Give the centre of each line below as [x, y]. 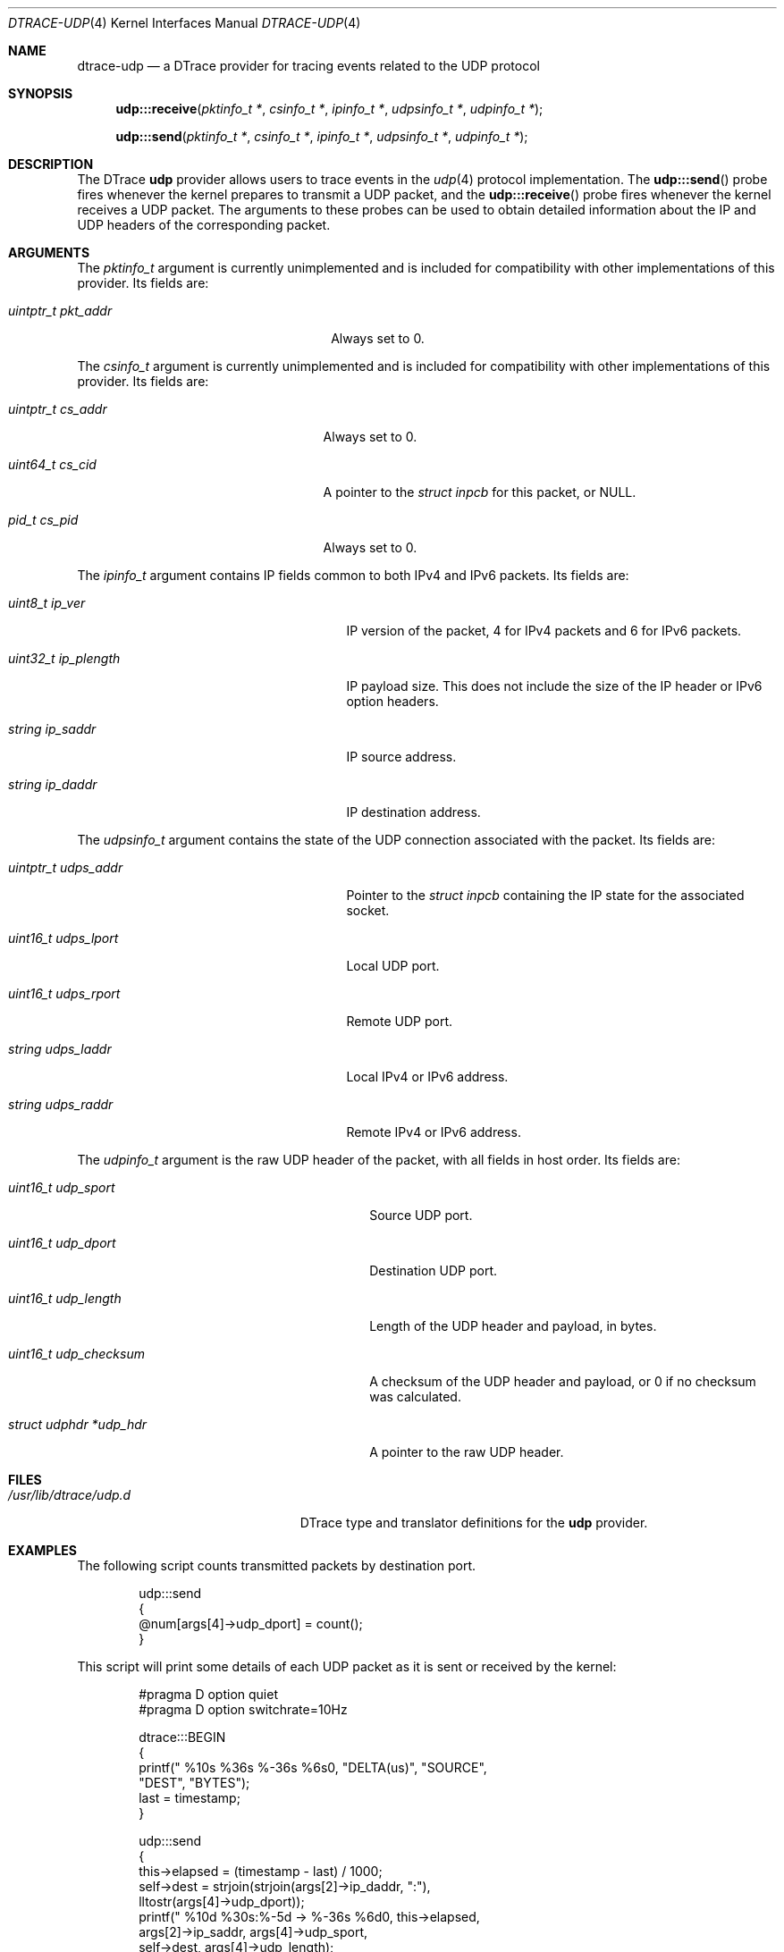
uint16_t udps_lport [63, 938]
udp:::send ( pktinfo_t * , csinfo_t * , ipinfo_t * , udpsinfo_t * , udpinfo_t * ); [322, 136]
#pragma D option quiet [208, 1694]
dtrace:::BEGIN [182, 1737]
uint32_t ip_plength [64, 658]
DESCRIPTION [51, 164]
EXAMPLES [42, 1550]
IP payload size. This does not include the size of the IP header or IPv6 [554, 686]
